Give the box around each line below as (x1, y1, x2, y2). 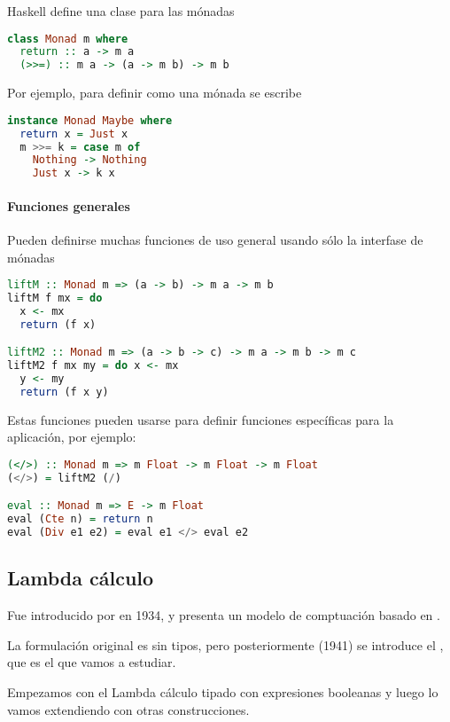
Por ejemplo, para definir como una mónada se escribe (7, 83, 302, 102)
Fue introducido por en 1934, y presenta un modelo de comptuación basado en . (7, 606, 440, 624)
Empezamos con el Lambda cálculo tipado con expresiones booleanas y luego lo (7, 683, 438, 702)
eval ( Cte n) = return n (7, 513, 153, 526)
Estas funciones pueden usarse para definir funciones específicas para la (7, 410, 394, 428)
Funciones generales (7, 196, 130, 215)
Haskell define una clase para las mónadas (7, 2, 235, 20)
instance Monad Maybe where (7, 114, 173, 127)
